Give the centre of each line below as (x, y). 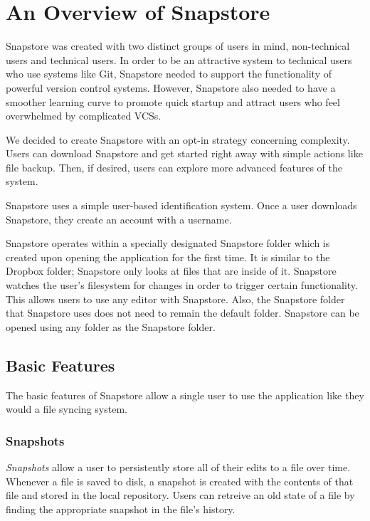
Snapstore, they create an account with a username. (119, 219)
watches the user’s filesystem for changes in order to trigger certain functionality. (182, 285)
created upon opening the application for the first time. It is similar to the (168, 257)
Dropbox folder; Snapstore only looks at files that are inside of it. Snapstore (171, 271)
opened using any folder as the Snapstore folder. (111, 326)
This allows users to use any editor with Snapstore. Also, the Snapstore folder (175, 299)
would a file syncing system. (67, 409)
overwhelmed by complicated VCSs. (84, 116)
